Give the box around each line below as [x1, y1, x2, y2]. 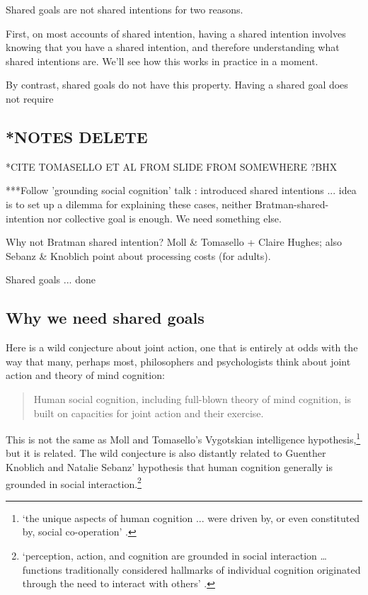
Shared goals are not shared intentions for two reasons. [6, 2, 243, 16]
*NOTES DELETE [6, 125, 148, 147]
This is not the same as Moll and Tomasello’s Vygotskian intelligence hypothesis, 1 [6, 430, 361, 446]
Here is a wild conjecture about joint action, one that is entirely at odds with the [6, 340, 358, 355]
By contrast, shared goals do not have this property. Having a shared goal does [6, 77, 348, 92]
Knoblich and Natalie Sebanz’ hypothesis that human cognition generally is [6, 459, 333, 474]
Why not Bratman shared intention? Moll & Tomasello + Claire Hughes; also [6, 234, 343, 249]
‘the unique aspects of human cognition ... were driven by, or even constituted [22, 510, 360, 525]
